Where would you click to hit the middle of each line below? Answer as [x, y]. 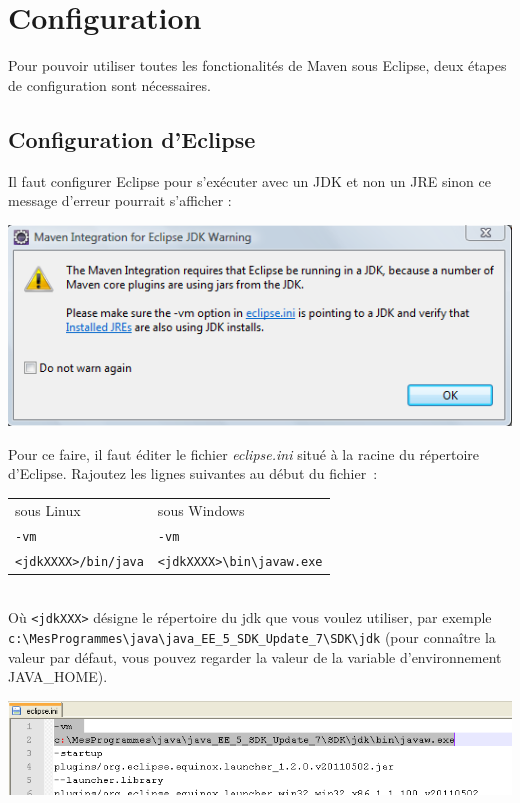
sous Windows [201, 509]
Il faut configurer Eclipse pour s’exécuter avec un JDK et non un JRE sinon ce [249, 180]
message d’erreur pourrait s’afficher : [120, 200]
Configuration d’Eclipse [132, 138]
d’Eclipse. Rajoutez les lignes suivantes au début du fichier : [193, 473]
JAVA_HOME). [58, 676]
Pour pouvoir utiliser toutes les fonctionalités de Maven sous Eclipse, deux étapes [257, 65]
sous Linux [48, 509]
